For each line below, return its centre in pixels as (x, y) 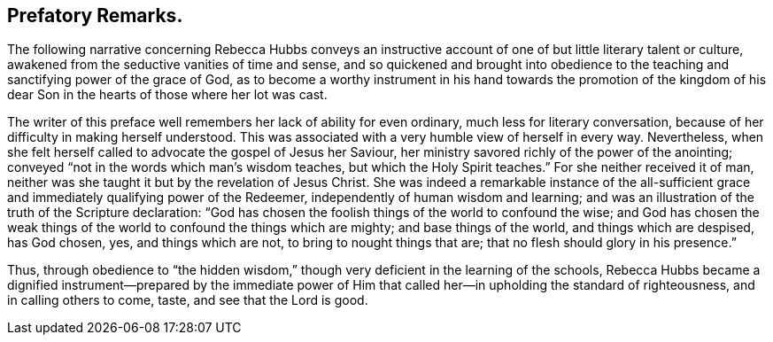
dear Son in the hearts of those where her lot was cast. (167, 95)
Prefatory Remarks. (95, 16)
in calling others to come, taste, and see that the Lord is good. (188, 300)
